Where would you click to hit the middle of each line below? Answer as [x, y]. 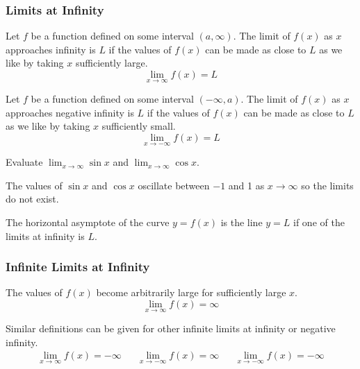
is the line [242, 222]
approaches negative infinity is [70, 112]
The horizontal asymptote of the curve [88, 222]
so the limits [327, 185]
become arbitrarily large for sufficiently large [191, 292]
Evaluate [24, 162]
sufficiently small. [139, 126]
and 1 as [246, 185]
